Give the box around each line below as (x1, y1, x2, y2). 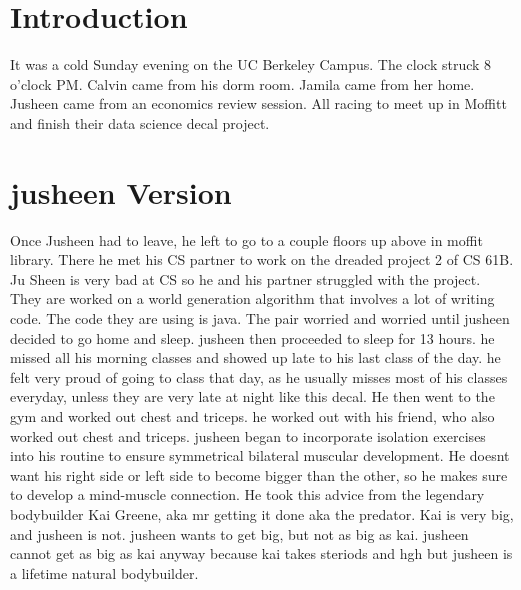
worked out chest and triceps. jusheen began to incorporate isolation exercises (10, 425, 486, 446)
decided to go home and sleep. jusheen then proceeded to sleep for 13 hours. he (10, 327, 495, 348)
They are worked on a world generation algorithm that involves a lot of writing (10, 288, 495, 309)
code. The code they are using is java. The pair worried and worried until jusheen (10, 308, 510, 328)
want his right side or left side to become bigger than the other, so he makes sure (10, 464, 508, 485)
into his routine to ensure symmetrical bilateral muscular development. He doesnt (10, 445, 510, 466)
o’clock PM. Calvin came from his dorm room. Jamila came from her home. (10, 73, 475, 94)
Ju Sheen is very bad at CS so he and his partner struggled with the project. (10, 268, 481, 289)
